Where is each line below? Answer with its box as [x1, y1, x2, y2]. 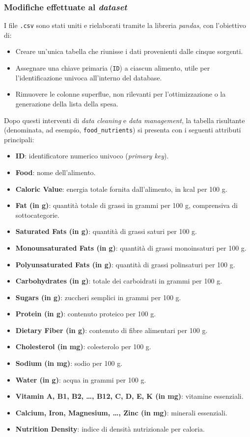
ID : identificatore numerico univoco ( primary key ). [15, 151, 169, 161]
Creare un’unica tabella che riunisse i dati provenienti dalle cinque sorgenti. [15, 46, 243, 56]
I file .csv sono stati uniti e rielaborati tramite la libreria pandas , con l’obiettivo [4, 20, 246, 30]
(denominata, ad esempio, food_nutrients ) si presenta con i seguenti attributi [4, 125, 241, 135]
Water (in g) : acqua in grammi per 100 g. [15, 374, 146, 385]
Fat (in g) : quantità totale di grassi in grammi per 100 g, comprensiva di [15, 200, 238, 210]
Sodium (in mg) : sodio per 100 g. [15, 358, 123, 368]
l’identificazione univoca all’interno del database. [15, 72, 162, 82]
